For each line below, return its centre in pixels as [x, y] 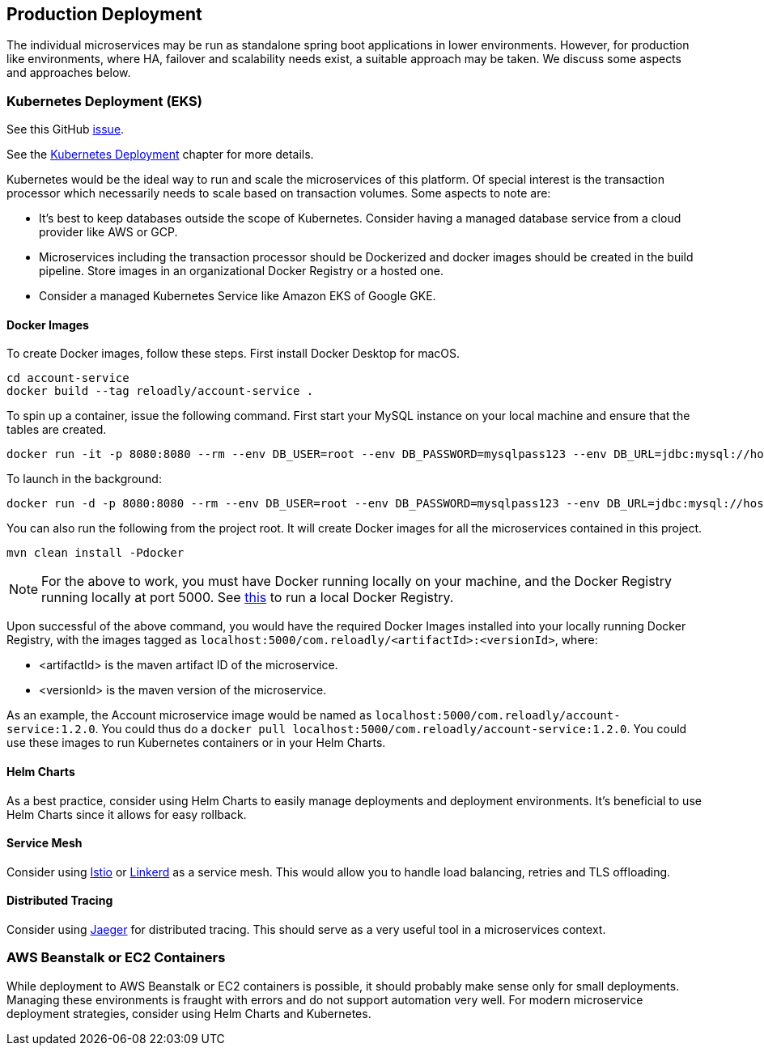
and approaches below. [69, 73]
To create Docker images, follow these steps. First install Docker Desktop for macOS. [233, 354]
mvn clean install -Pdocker [95, 553]
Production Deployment [104, 14]
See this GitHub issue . [66, 129]
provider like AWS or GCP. [108, 232]
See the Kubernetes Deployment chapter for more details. [160, 155]
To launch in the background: [84, 479]
